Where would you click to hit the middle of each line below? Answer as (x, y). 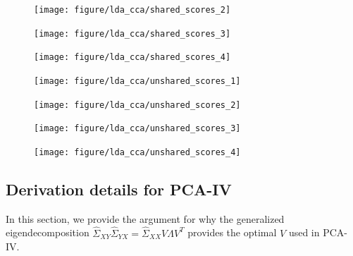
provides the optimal (232, 232)
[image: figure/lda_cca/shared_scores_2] (132, 10)
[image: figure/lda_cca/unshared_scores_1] (137, 81)
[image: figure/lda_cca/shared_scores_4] (132, 57)
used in (304, 232)
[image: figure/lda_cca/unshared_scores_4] (137, 152)
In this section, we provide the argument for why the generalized (145, 218)
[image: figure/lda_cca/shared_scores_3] (132, 33)
